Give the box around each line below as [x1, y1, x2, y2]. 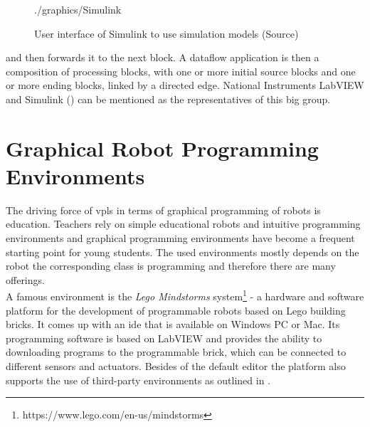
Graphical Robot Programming [6, 133, 319, 162]
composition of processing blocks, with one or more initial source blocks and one [6, 63, 356, 78]
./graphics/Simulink [34, 2, 122, 16]
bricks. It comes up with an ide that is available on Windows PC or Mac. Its [6, 317, 340, 332]
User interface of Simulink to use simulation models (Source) [34, 26, 299, 41]
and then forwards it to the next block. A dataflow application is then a [6, 50, 319, 65]
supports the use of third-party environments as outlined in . [6, 372, 270, 387]
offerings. [6, 272, 45, 287]
